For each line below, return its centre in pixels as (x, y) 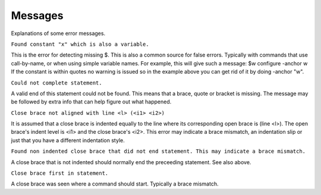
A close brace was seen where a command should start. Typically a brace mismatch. (115, 184)
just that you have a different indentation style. (68, 140)
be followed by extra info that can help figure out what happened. (91, 102)
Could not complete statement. (56, 83)
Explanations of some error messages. (58, 33)
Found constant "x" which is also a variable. (80, 44)
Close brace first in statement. (60, 173)
